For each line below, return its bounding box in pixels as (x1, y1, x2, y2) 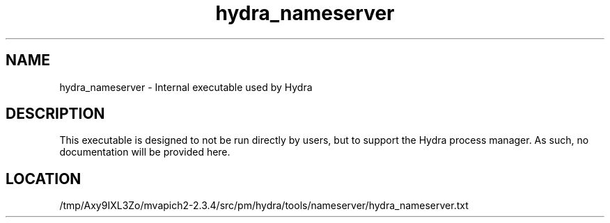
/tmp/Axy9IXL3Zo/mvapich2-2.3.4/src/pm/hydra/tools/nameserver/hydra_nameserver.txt (59, 199, 469, 212)
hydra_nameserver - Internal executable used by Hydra (59, 81, 313, 93)
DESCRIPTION (6, 105, 105, 123)
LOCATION (6, 170, 81, 188)
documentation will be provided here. (59, 146, 230, 158)
